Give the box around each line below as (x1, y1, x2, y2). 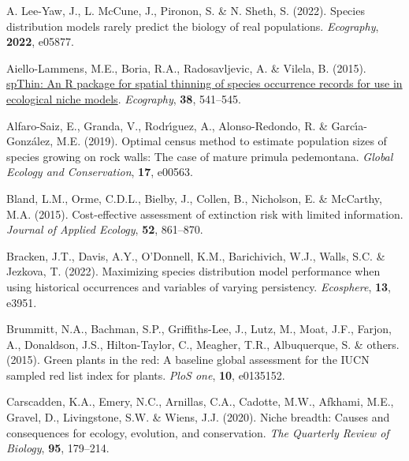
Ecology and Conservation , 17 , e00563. (6, 163, 193, 180)
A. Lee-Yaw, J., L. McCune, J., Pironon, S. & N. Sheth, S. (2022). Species (6, 2, 365, 18)
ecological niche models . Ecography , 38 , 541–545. (6, 90, 241, 107)
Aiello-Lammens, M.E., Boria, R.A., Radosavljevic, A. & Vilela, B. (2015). (6, 59, 366, 76)
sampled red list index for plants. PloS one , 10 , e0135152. (6, 366, 285, 383)
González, (6, 133, 54, 149)
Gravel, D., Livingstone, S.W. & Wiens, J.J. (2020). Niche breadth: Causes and (6, 409, 390, 425)
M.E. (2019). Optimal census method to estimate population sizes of (56, 133, 387, 149)
